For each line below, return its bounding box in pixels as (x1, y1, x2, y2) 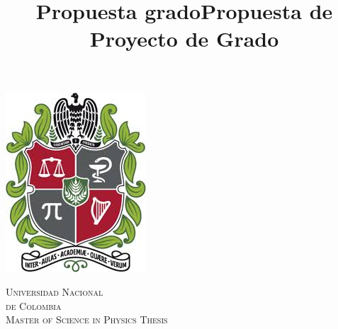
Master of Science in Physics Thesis (6, 312, 168, 327)
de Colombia (6, 298, 62, 313)
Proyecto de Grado (89, 24, 279, 53)
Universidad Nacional (6, 284, 103, 299)
